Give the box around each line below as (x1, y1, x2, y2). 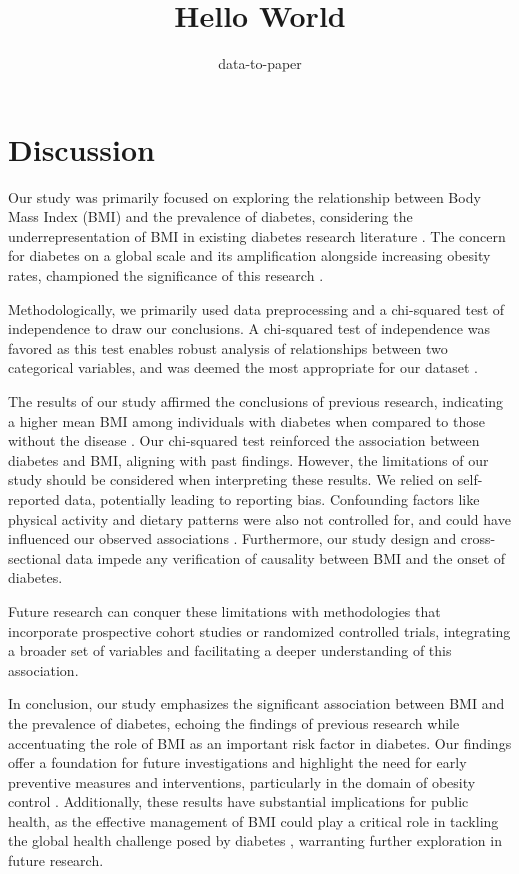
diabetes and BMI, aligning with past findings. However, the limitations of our (8, 449, 489, 470)
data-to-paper (218, 53, 302, 74)
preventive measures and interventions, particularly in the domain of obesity (8, 771, 476, 792)
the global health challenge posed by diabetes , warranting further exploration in (8, 830, 502, 851)
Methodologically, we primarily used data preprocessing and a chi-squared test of (8, 298, 505, 319)
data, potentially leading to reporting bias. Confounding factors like (64, 488, 480, 509)
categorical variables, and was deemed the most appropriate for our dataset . (8, 357, 478, 378)
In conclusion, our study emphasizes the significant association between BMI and (8, 693, 505, 714)
